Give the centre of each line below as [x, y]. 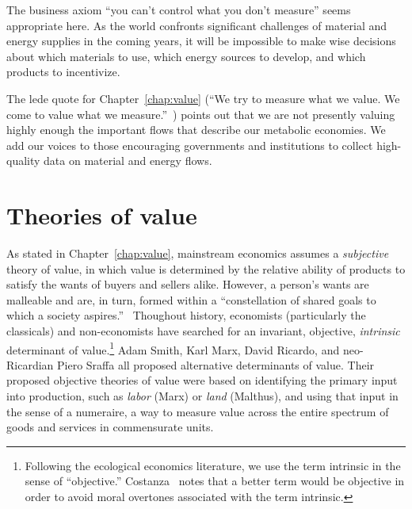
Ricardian [30, 364]
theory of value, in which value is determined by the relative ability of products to [206, 268]
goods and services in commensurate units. [110, 427]
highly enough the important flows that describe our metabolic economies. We [196, 130]
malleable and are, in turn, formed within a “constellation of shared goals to [191, 299]
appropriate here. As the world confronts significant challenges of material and [197, 25]
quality [23, 161]
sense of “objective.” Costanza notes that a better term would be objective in [215, 481]
